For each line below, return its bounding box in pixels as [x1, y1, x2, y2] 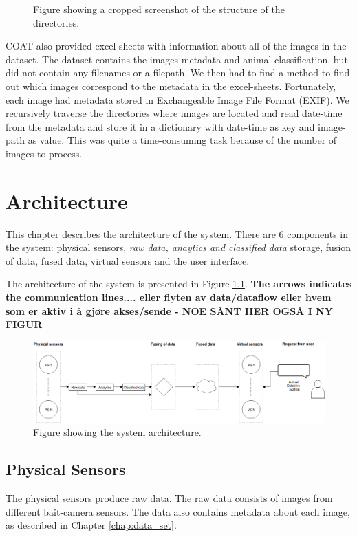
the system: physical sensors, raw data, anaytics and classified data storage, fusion [6, 240, 351, 254]
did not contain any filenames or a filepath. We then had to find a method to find [6, 65, 350, 80]
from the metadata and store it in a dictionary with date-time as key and [6, 119, 315, 133]
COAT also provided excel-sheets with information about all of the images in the [6, 39, 347, 53]
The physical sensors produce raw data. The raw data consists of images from [6, 491, 333, 505]
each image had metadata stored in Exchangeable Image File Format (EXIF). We [6, 92, 349, 107]
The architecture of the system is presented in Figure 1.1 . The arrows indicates [6, 276, 352, 291]
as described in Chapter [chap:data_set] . [6, 518, 177, 532]
